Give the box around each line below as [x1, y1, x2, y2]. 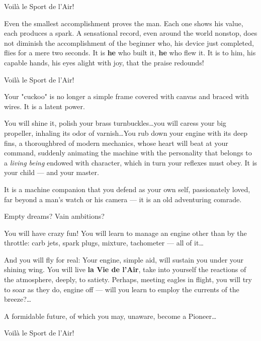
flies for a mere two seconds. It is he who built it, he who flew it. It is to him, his [4, 47, 256, 58]
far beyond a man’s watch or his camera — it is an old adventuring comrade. [4, 194, 242, 204]
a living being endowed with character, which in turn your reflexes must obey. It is [4, 157, 257, 167]
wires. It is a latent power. [4, 101, 85, 111]
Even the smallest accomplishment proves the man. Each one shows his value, [4, 18, 243, 28]
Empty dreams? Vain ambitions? [4, 211, 105, 221]
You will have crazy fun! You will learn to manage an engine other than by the [4, 227, 247, 238]
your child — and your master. [4, 167, 99, 178]
